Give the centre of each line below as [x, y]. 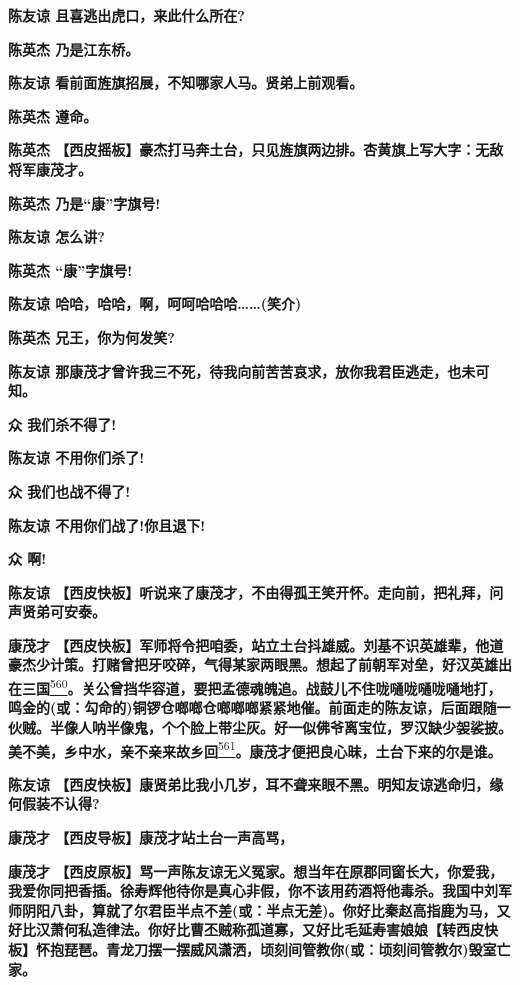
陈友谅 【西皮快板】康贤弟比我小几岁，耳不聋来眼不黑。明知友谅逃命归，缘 [256, 783]
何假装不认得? [54, 803]
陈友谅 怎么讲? [56, 236]
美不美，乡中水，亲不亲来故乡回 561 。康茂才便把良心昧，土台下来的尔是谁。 [255, 749]
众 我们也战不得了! [69, 490]
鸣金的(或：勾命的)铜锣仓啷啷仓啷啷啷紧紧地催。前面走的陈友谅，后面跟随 [252, 707]
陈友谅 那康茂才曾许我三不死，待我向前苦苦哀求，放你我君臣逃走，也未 [242, 370]
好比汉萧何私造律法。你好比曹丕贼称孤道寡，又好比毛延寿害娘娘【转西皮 [246, 929]
